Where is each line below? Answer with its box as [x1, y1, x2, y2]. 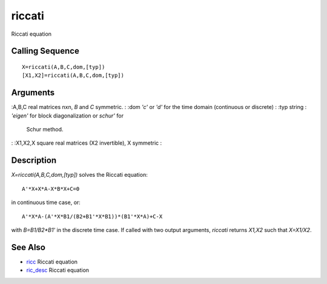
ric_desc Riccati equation [26, 266, 90, 274]
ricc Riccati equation [26, 258, 78, 265]
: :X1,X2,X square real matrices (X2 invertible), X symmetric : [11, 139, 162, 147]
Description [11, 155, 57, 166]
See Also [11, 242, 45, 253]
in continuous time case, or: [11, 199, 81, 206]
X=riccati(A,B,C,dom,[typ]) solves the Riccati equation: [11, 171, 148, 179]
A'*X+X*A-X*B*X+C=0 [22, 185, 80, 192]
